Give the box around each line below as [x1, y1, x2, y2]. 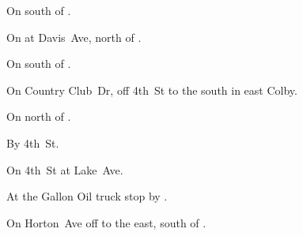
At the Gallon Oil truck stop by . [6, 188, 168, 204]
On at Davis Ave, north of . [6, 28, 142, 45]
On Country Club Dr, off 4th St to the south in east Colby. [6, 81, 297, 98]
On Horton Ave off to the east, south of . [6, 214, 206, 230]
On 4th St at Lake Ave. [6, 161, 123, 178]
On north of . [6, 108, 71, 125]
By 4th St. [6, 134, 59, 151]
